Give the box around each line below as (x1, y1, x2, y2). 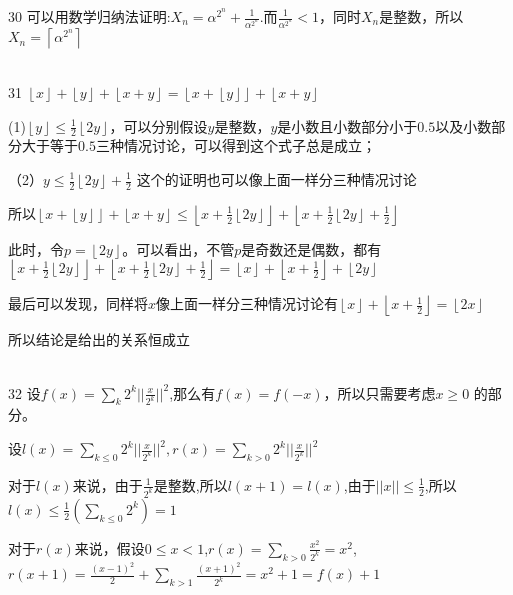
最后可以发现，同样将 (8, 293, 148, 314)
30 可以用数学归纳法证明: (8, 6, 171, 26)
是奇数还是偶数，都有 (241, 238, 382, 259)
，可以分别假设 (109, 115, 208, 136)
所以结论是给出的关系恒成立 (8, 329, 190, 350)
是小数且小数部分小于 (277, 115, 418, 136)
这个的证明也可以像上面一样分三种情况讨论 (136, 169, 417, 189)
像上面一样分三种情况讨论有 (156, 293, 339, 314)
